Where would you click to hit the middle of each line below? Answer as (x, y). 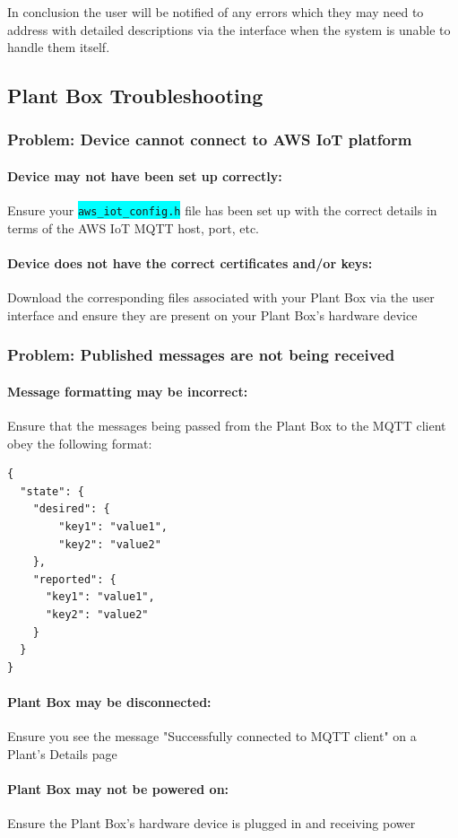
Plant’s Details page (62, 753)
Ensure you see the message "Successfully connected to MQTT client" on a (212, 736)
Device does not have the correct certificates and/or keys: (190, 263)
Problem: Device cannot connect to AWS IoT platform (210, 140)
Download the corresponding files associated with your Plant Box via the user (221, 297)
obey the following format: (80, 443)
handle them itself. (59, 47)
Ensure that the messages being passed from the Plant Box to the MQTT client (227, 426)
